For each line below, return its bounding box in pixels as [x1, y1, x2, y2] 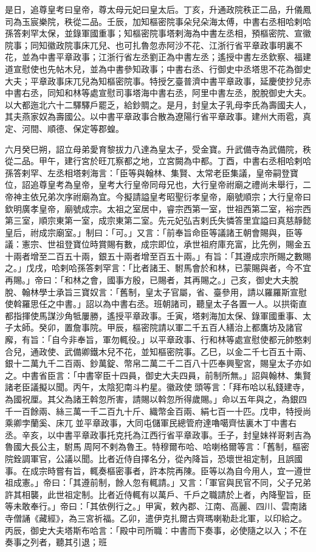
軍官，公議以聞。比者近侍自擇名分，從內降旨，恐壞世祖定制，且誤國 [30, 452, 303, 464]
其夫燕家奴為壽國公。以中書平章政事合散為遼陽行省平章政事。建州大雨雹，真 [5, 110, 311, 123]
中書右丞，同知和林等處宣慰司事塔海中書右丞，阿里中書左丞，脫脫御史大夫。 [5, 86, 311, 99]
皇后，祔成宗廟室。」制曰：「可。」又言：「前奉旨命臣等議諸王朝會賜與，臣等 [5, 226, 303, 238]
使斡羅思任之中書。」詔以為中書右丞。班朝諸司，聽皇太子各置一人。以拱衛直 [5, 297, 307, 310]
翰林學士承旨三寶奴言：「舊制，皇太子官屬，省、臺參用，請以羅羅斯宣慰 [21, 285, 307, 298]
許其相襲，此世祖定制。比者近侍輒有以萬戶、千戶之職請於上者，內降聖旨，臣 [5, 488, 311, 500]
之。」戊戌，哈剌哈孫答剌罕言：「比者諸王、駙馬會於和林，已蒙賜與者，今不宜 [5, 261, 311, 274]
